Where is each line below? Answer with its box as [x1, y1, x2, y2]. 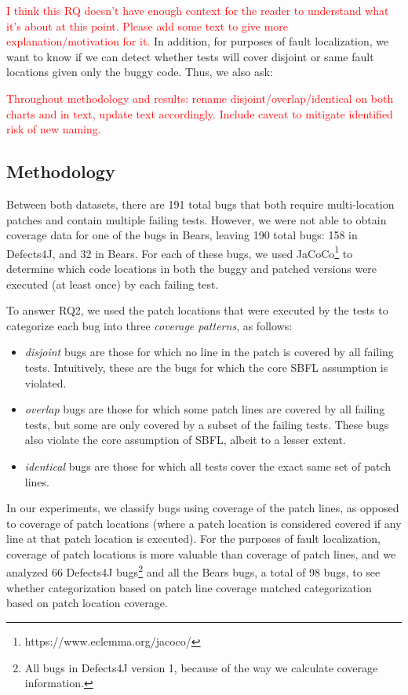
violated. [24, 374, 67, 391]
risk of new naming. [6, 121, 101, 137]
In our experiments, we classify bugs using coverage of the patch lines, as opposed [6, 500, 399, 516]
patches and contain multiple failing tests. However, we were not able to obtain [6, 211, 387, 227]
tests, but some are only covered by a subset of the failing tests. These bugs [24, 416, 389, 432]
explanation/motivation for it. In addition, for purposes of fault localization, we [6, 33, 389, 49]
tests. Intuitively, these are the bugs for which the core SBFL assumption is [24, 358, 388, 375]
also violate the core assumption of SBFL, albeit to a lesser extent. [24, 431, 346, 448]
